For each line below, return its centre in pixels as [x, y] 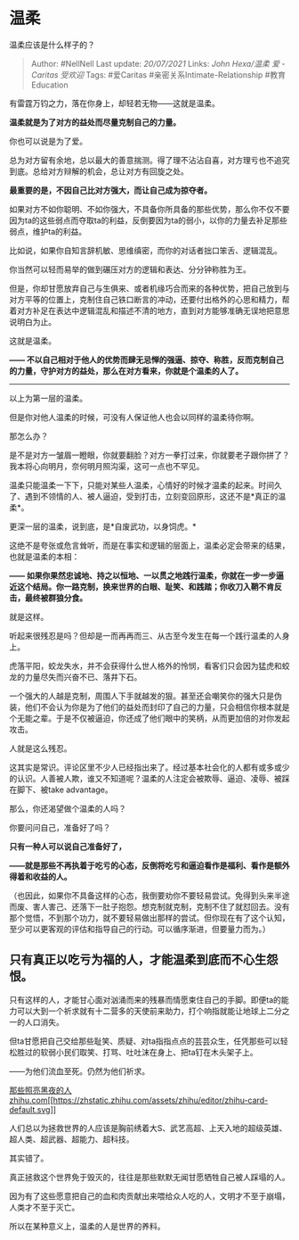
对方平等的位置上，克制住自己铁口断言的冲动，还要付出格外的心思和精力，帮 [149, 299]
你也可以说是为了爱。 [48, 141]
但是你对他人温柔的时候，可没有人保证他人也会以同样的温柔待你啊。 [134, 417]
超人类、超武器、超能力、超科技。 [72, 1139]
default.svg [30, 1109]
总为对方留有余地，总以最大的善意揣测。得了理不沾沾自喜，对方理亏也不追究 [149, 160]
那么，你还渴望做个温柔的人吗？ [68, 808]
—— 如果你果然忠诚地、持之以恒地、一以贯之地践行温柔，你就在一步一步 [143, 575]
